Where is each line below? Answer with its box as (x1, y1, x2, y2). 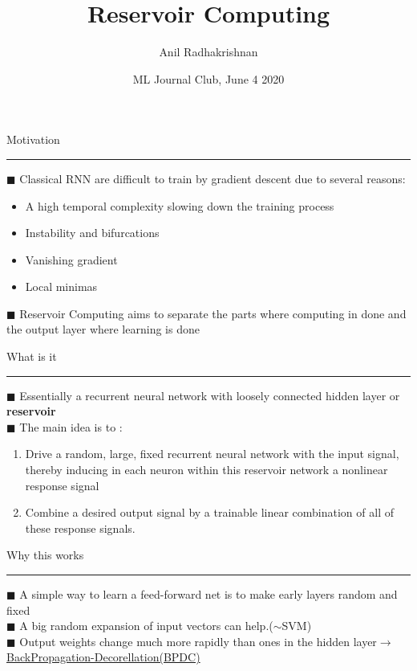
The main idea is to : (19, 418, 123, 435)
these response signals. (25, 519, 136, 536)
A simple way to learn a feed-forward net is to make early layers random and (19, 586, 398, 602)
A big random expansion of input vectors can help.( (19, 617, 273, 634)
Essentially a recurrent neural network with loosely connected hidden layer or (19, 387, 400, 403)
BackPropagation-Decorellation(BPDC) (6, 648, 200, 665)
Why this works (6, 546, 84, 563)
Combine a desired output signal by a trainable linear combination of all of (25, 504, 394, 521)
